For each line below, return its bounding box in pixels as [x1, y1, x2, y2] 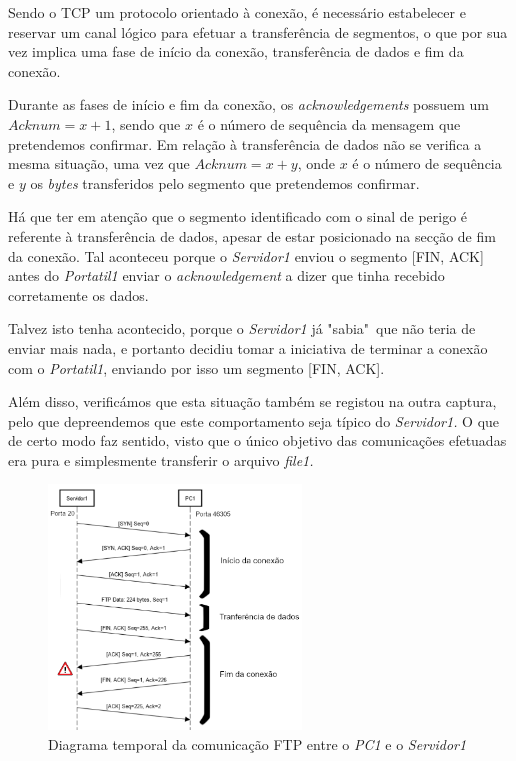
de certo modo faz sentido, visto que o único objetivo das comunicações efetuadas [8, 430, 507, 451]
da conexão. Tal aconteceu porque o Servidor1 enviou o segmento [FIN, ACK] [8, 245, 484, 266]
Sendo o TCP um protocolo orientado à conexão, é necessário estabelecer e [8, 2, 466, 22]
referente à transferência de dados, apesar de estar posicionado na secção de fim [8, 225, 496, 246]
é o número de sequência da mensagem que [197, 113, 461, 134]
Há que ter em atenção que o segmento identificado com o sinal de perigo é [8, 206, 468, 227]
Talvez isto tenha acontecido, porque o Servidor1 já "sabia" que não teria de [8, 318, 476, 339]
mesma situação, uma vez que [8, 153, 190, 174]
